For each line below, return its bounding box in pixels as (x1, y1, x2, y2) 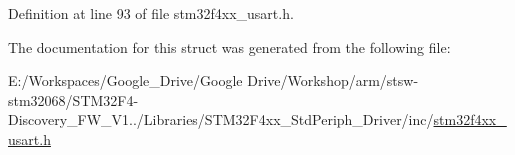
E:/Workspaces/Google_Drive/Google (8, 70, 243, 91)
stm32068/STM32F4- (8, 89, 139, 110)
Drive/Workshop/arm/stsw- (247, 70, 419, 91)
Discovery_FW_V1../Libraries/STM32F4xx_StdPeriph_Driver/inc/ (8, 109, 434, 130)
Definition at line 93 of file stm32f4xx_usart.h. (8, 3, 294, 23)
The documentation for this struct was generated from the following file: (8, 36, 451, 57)
